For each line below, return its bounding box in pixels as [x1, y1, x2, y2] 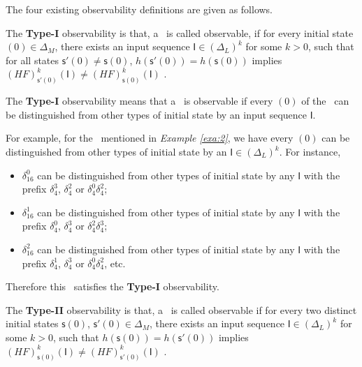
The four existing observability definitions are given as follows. [6, 2, 273, 16]
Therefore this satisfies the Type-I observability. [6, 279, 219, 294]
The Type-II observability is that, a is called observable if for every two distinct [6, 302, 357, 317]
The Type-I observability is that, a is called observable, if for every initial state [6, 25, 354, 40]
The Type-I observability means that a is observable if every [6, 93, 273, 108]
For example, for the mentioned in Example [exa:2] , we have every [6, 130, 294, 145]
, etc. [104, 255, 126, 270]
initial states [6, 316, 59, 331]
